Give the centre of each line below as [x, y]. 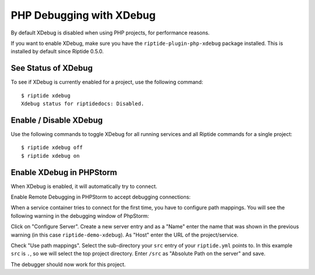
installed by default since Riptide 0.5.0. [57, 51]
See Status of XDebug [52, 68]
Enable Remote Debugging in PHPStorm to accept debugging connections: [101, 197]
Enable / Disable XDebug [57, 120]
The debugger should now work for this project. [68, 264]
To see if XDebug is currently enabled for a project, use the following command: [107, 82]
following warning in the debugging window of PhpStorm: [80, 215]
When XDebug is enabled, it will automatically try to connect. [84, 186]
